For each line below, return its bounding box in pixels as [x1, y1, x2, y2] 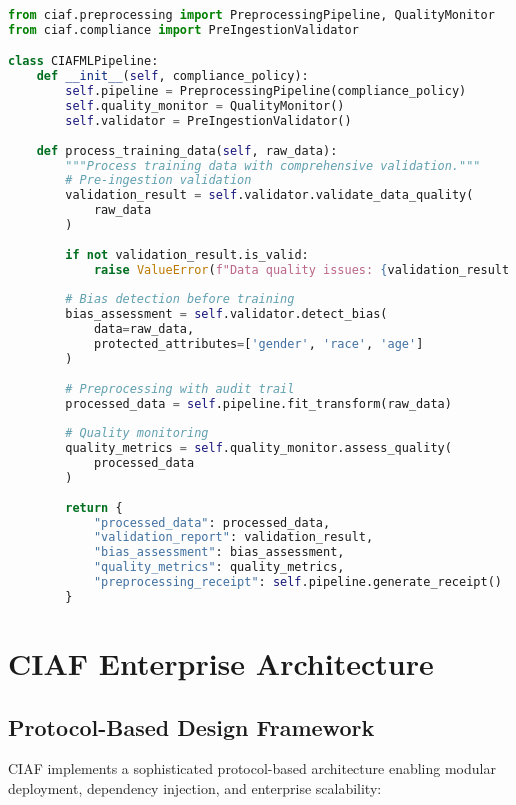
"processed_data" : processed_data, [93, 515, 331, 530]
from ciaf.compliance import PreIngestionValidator [8, 22, 359, 37]
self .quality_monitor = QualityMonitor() [65, 99, 345, 114]
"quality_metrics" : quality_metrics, [93, 560, 345, 575]
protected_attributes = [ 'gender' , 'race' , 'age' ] [93, 337, 424, 352]
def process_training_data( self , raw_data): [36, 143, 338, 158]
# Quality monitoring [65, 426, 209, 441]
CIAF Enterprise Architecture [8, 642, 434, 683]
